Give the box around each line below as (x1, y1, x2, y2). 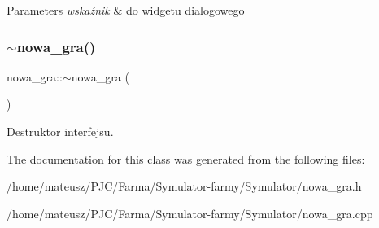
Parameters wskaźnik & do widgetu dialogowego (7, 2, 245, 18)
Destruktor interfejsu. (7, 123, 114, 139)
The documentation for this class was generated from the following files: (7, 150, 365, 167)
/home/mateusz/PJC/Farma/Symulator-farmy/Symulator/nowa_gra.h (7, 178, 362, 195)
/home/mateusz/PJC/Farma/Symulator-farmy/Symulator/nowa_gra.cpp (7, 204, 373, 221)
